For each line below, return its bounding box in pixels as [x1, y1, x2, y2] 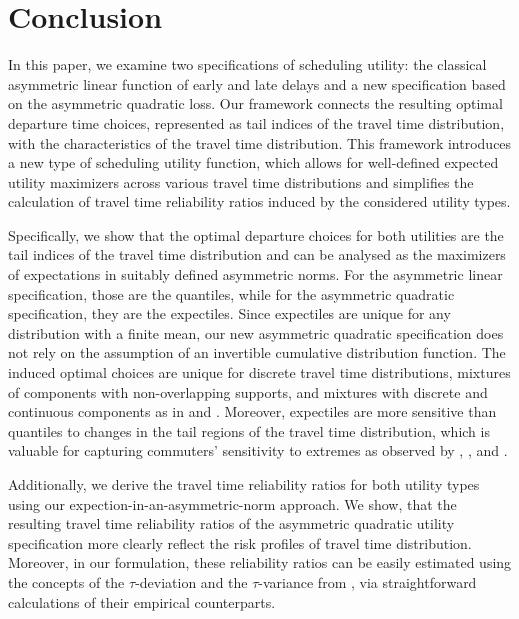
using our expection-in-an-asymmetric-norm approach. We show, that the [8, 493, 457, 514]
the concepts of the [8, 571, 125, 592]
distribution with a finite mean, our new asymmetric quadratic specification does [8, 322, 504, 343]
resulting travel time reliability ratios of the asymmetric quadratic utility [8, 513, 455, 534]
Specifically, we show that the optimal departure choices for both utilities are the [8, 224, 504, 245]
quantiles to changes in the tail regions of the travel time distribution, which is [8, 420, 490, 441]
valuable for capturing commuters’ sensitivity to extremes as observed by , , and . [8, 440, 508, 461]
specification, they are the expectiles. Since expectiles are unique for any [8, 303, 451, 324]
